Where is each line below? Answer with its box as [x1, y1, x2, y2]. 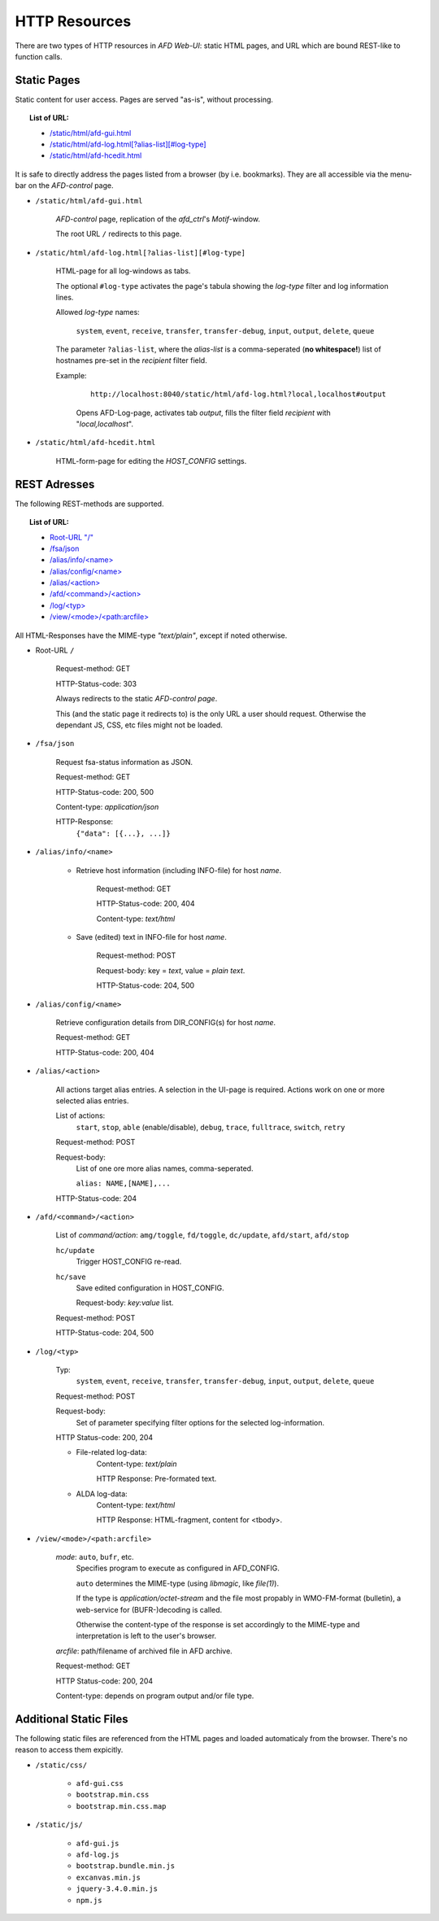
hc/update [55, 1246, 95, 1255]
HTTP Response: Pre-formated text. [96, 1473, 217, 1484]
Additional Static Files [15, 1712, 128, 1726]
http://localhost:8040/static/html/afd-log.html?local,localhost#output [90, 390, 386, 399]
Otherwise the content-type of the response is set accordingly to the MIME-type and [76, 1620, 360, 1630]
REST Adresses [15, 477, 95, 491]
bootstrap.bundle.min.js [76, 1862, 175, 1871]
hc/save [55, 1272, 87, 1281]
